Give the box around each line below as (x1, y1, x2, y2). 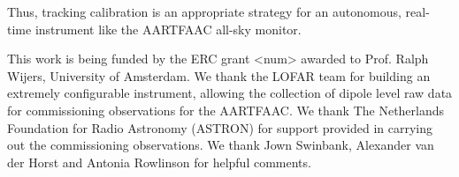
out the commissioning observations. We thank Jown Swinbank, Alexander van (7, 136, 434, 154)
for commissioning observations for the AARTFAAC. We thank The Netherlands (7, 100, 445, 119)
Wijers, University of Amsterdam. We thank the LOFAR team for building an (7, 66, 431, 85)
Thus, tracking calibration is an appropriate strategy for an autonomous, (7, 3, 402, 20)
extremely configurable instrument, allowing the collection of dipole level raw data (7, 84, 453, 102)
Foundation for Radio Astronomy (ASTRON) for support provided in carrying (7, 118, 432, 136)
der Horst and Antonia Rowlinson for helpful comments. (7, 152, 311, 171)
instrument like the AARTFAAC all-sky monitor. (34, 19, 302, 38)
